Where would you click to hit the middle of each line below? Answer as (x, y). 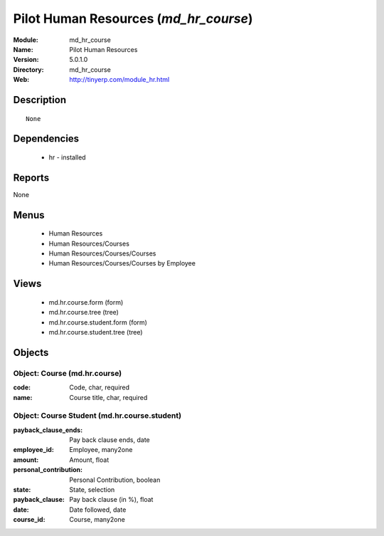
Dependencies (46, 139)
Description (40, 100)
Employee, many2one (101, 450)
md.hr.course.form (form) (86, 302)
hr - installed (67, 157)
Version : (26, 60)
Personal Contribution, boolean (115, 480)
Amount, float (89, 460)
